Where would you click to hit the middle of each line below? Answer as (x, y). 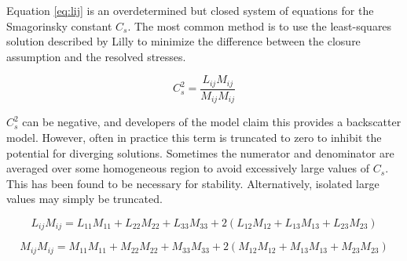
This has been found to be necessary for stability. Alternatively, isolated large (193, 183)
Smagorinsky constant (59, 25)
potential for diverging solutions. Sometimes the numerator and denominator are (200, 152)
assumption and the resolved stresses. (96, 56)
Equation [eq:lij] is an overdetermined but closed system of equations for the (190, 10)
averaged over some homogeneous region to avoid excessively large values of (188, 168)
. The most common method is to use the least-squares (260, 25)
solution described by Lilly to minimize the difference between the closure (183, 41)
